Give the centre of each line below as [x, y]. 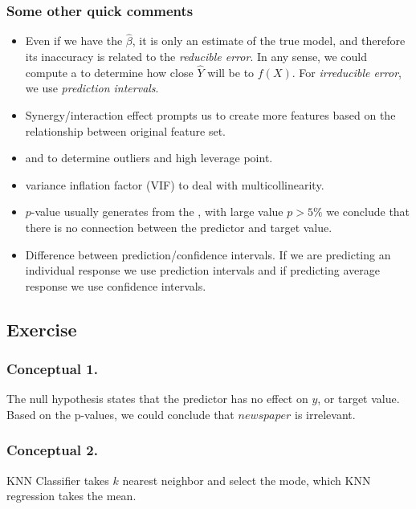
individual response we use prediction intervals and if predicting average [202, 270]
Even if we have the [74, 41]
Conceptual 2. [52, 450]
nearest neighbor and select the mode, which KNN [247, 480]
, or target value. [359, 399]
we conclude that [368, 212]
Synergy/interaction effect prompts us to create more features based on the [210, 115]
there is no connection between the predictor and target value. [179, 227]
